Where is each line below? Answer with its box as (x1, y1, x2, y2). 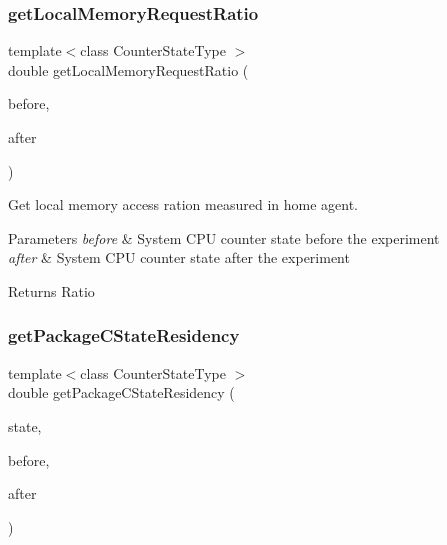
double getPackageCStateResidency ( (8, 382, 235, 403)
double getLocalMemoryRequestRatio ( (8, 59, 249, 80)
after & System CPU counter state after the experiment (8, 247, 350, 268)
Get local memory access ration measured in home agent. (8, 194, 358, 215)
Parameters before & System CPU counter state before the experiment (8, 227, 440, 248)
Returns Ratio (8, 280, 95, 301)
